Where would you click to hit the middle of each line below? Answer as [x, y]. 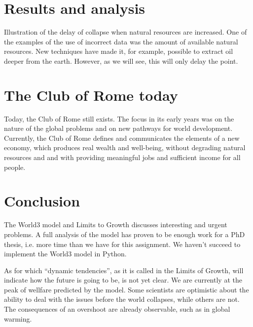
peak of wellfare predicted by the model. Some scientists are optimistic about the [126, 289]
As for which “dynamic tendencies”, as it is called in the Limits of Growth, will [124, 270]
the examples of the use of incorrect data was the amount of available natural [121, 41]
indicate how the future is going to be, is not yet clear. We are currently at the [123, 280]
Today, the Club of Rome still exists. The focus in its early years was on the [119, 118]
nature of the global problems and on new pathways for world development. [118, 128]
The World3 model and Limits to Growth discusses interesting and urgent [116, 225]
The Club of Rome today [91, 95]
